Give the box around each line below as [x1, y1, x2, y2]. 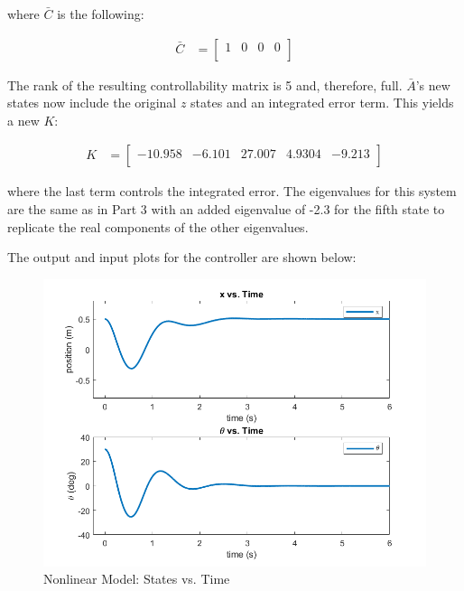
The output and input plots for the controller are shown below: [7, 248, 357, 267]
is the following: [57, 5, 144, 23]
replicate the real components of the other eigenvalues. [7, 217, 309, 236]
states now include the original [7, 93, 177, 112]
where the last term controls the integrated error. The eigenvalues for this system [7, 182, 457, 201]
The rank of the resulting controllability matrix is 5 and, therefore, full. [7, 75, 403, 94]
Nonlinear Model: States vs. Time [43, 569, 230, 588]
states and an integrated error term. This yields [190, 93, 454, 112]
